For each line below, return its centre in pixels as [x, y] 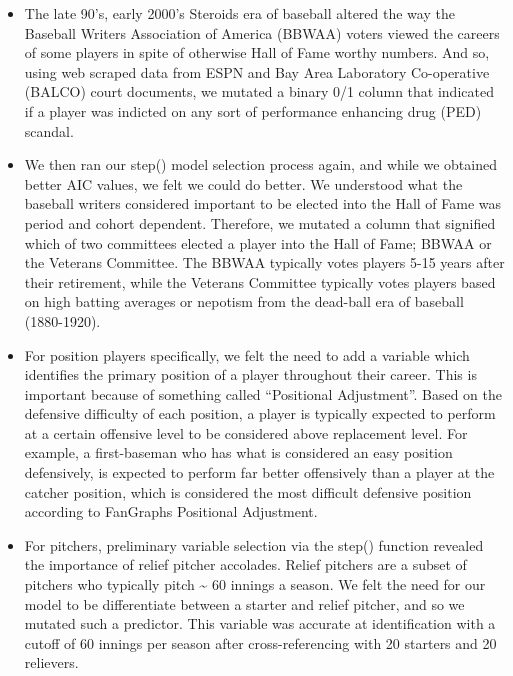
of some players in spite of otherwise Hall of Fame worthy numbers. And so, [257, 52]
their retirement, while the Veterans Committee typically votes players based [260, 281]
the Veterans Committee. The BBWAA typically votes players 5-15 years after [264, 262]
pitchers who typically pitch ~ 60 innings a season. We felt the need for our [255, 584]
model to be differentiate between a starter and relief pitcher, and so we [244, 603]
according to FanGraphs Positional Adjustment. [171, 511]
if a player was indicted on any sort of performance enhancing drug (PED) [253, 110]
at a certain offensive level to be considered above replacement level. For [246, 432]
